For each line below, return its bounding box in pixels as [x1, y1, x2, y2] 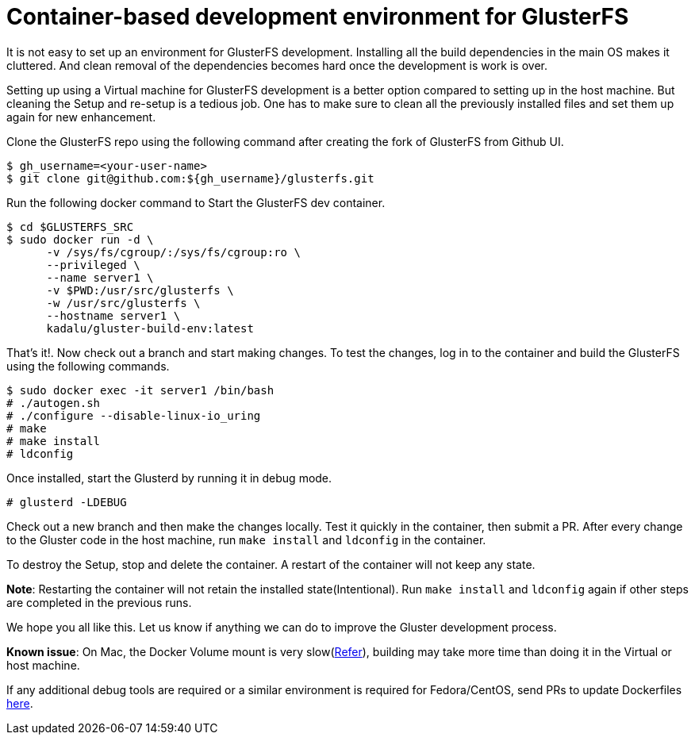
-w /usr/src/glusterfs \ [46, 296, 201, 309]
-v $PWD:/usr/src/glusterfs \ [46, 283, 234, 297]
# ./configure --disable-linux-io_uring [6, 409, 261, 422]
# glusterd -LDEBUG [6, 495, 127, 509]
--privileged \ [46, 258, 140, 271]
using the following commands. [6, 359, 170, 373]
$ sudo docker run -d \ [6, 232, 154, 246]
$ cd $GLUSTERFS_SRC [6, 220, 134, 233]
